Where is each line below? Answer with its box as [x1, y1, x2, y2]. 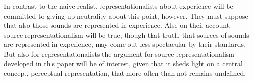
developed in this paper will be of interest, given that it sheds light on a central [4, 58, 243, 68]
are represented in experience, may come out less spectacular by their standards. [4, 39, 246, 49]
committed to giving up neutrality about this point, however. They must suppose [4, 10, 248, 20]
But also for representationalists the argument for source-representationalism [4, 48, 235, 59]
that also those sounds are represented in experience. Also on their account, [4, 20, 231, 30]
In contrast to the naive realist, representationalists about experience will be [4, 1, 233, 11]
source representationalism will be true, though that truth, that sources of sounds [4, 29, 249, 40]
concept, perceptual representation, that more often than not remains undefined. [4, 68, 246, 78]
